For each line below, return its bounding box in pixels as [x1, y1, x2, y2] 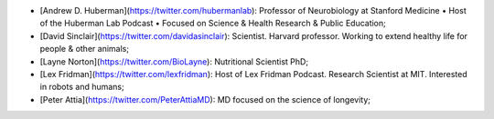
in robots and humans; [39, 82, 124, 93]
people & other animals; [39, 44, 130, 55]
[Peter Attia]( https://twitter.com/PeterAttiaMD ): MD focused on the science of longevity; [39, 94, 370, 104]
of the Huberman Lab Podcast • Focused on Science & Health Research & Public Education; [39, 18, 386, 29]
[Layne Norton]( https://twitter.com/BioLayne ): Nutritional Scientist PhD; [39, 55, 309, 67]
